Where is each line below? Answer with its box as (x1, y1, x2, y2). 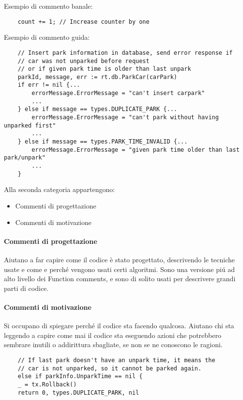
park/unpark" (4, 154, 46, 161)
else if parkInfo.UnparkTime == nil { (17, 373, 143, 380)
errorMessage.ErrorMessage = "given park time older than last (31, 146, 240, 153)
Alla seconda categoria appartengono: (4, 184, 115, 194)
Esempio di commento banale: (4, 1, 93, 11)
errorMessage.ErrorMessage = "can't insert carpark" (31, 90, 205, 97)
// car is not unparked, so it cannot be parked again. (17, 365, 202, 372)
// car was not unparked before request (17, 57, 150, 64)
